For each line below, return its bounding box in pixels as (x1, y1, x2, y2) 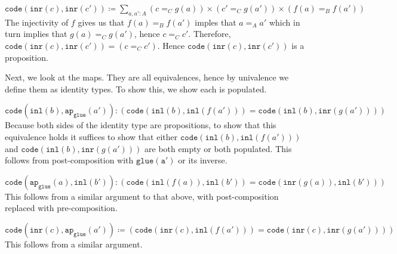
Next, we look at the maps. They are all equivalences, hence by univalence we (5, 71, 289, 83)
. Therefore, (188, 27, 231, 40)
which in (269, 16, 300, 28)
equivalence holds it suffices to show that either (5, 130, 178, 143)
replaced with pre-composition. (5, 202, 118, 214)
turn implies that (5, 27, 67, 40)
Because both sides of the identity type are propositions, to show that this (5, 119, 276, 131)
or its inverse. (178, 154, 227, 166)
